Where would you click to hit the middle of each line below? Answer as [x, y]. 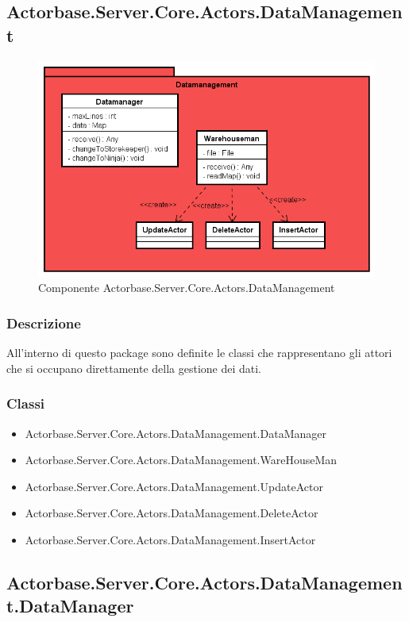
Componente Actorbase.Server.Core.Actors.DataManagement [187, 288]
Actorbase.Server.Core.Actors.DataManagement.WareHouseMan [181, 460]
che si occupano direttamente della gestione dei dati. [134, 368]
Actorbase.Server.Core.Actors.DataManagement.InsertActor [170, 539]
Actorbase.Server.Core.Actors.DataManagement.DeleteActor [172, 513]
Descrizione [44, 323]
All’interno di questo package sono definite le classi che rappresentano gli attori [199, 353]
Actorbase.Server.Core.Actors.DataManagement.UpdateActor [174, 486]
